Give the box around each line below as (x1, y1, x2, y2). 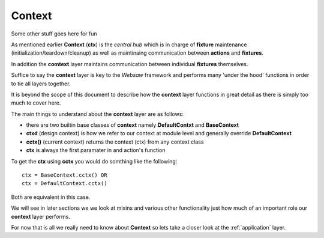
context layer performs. (11, 213, 70, 220)
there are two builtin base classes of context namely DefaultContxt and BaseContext (26, 121, 239, 129)
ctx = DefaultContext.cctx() (22, 180, 107, 187)
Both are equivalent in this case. (11, 193, 91, 201)
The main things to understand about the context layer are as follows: (11, 110, 184, 117)
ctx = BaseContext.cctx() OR (22, 172, 107, 178)
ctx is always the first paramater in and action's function (26, 147, 166, 154)
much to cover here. (11, 99, 61, 106)
